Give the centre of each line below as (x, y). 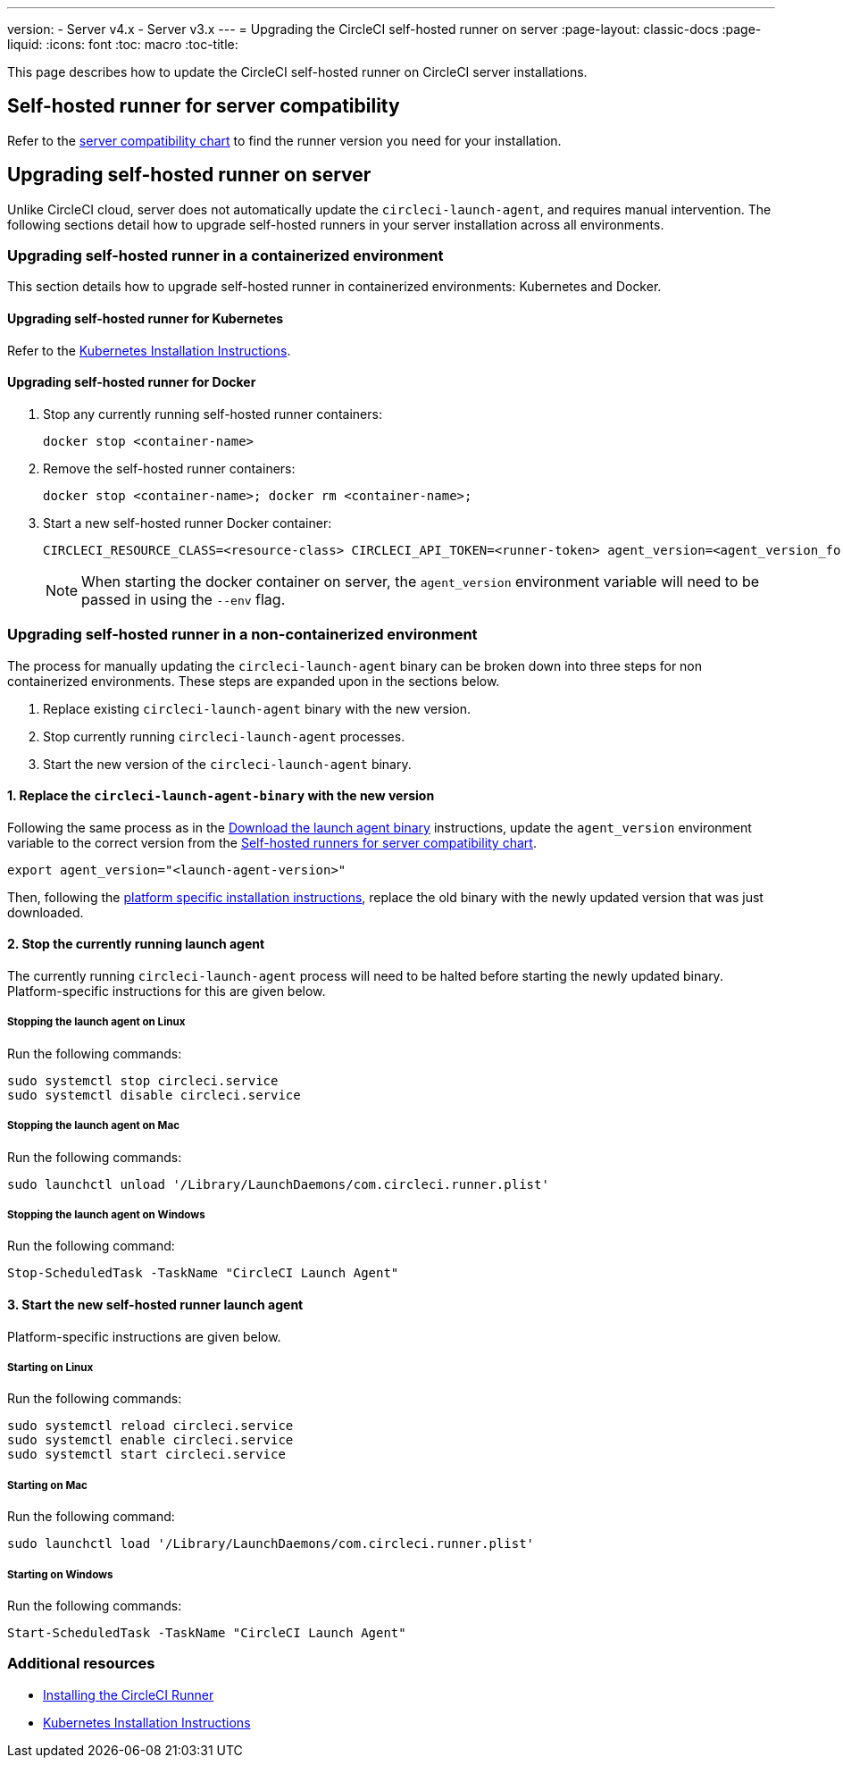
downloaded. (46, 912)
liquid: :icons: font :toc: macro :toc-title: (123, 44)
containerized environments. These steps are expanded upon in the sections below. (254, 681)
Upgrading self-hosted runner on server (189, 175)
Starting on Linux (50, 1368)
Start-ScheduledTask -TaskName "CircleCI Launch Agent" (207, 1632)
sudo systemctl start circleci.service (146, 1455)
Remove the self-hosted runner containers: (169, 468)
